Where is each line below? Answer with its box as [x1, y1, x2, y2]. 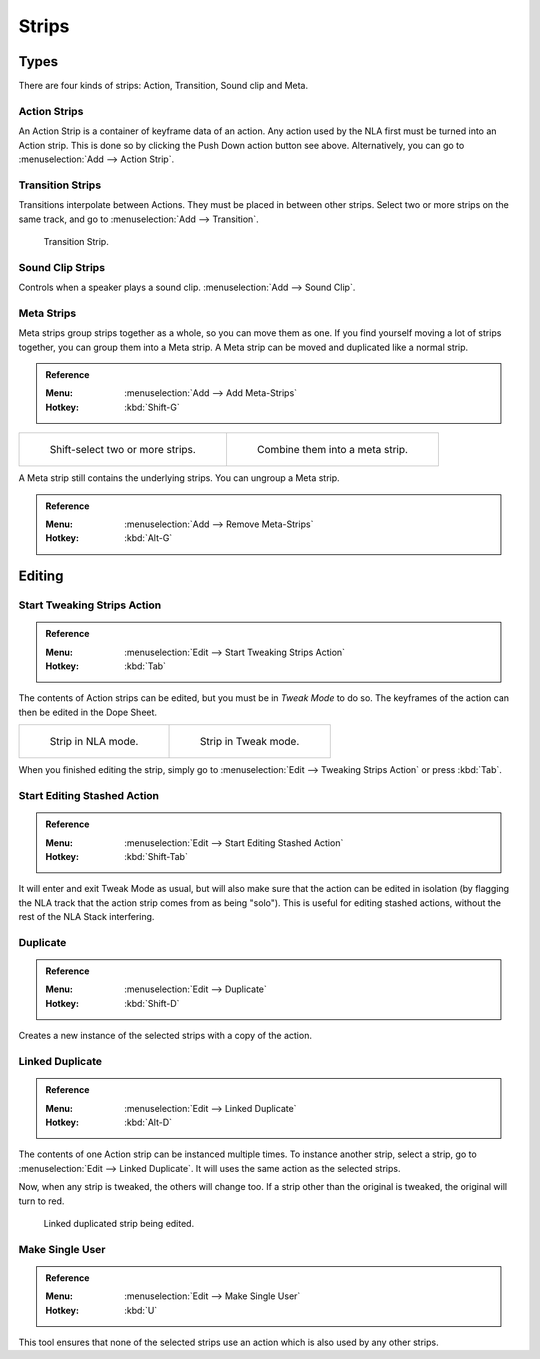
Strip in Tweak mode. [199, 735, 300, 749]
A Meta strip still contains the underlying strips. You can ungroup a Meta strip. [18, 472, 340, 484]
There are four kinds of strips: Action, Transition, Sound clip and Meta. [18, 80, 309, 92]
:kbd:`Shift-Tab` [124, 850, 189, 862]
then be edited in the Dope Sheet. [18, 706, 158, 718]
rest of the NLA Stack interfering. [18, 911, 155, 923]
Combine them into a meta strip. [256, 443, 409, 457]
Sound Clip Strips [18, 260, 105, 274]
